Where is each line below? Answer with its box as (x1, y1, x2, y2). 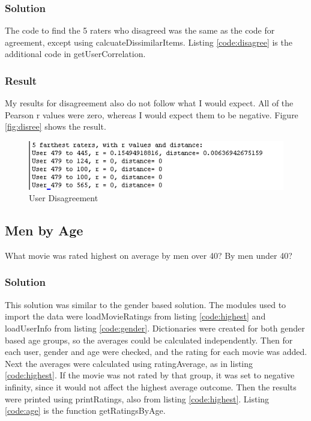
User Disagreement (29, 192, 98, 204)
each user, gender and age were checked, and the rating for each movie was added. (5, 345, 307, 358)
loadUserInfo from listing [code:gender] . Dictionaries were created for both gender (5, 321, 305, 334)
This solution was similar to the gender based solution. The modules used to (5, 298, 286, 310)
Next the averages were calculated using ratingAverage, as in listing (5, 357, 253, 369)
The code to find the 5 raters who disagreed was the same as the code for (5, 24, 275, 37)
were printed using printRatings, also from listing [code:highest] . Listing (5, 392, 270, 405)
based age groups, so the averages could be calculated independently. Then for (5, 333, 293, 346)
